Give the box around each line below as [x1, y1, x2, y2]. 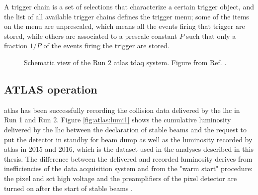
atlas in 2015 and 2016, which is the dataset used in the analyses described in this [4, 144, 254, 154]
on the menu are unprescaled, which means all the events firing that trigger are [4, 21, 245, 31]
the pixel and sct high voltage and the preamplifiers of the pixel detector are [4, 173, 237, 183]
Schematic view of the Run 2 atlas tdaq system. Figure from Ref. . [24, 57, 227, 67]
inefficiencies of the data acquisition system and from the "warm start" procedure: [4, 163, 253, 174]
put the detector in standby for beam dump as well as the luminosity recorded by [4, 134, 253, 144]
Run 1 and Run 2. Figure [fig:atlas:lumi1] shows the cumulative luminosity [4, 114, 231, 125]
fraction [4, 40, 28, 51]
